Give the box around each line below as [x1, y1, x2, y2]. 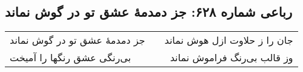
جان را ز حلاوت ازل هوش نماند [164, 33, 293, 47]
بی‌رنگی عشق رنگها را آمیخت [10, 50, 131, 65]
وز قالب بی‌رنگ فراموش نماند [170, 50, 293, 65]
